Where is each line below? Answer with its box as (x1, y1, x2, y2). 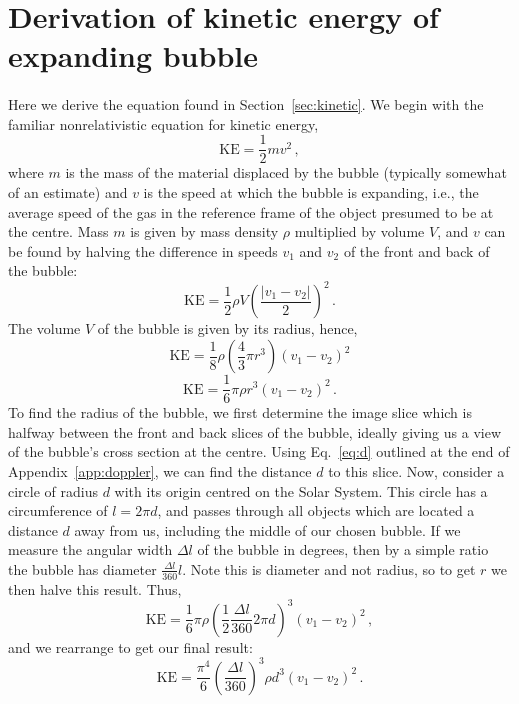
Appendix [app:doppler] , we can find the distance (8, 460, 312, 481)
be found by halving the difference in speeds (8, 240, 278, 261)
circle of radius (8, 480, 98, 501)
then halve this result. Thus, (8, 578, 182, 599)
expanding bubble (8, 35, 258, 76)
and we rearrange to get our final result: (8, 636, 253, 657)
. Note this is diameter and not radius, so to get (182, 558, 476, 579)
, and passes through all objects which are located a (157, 500, 475, 521)
